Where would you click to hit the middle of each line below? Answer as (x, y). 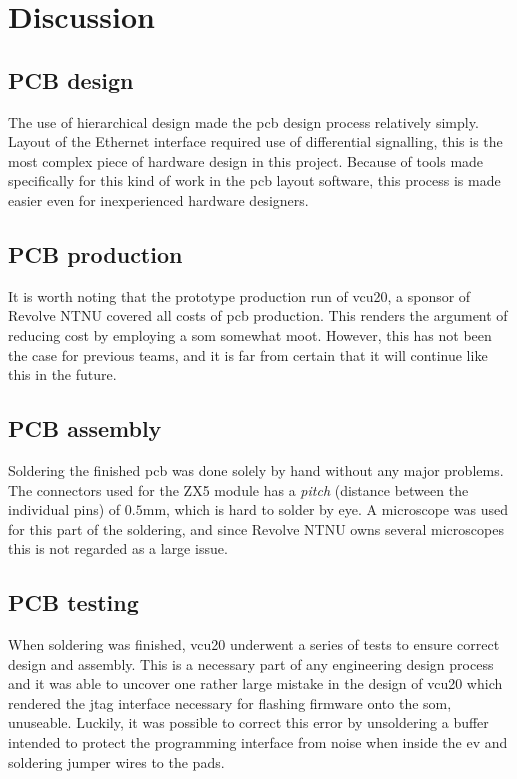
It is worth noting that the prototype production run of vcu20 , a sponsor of (239, 295)
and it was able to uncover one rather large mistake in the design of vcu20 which (255, 683)
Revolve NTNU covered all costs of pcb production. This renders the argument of (258, 315)
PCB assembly (85, 428)
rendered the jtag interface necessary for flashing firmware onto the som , (230, 702)
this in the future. (62, 374)
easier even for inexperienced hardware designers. (158, 199)
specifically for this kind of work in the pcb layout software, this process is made (254, 180)
